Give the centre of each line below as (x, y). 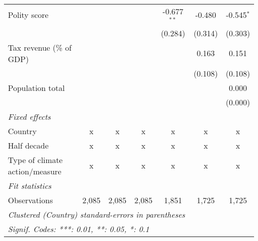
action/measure (35, 171)
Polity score (28, 15)
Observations (31, 200)
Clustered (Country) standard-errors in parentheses (97, 214)
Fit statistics (30, 185)
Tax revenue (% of (40, 47)
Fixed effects (30, 116)
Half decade (28, 145)
